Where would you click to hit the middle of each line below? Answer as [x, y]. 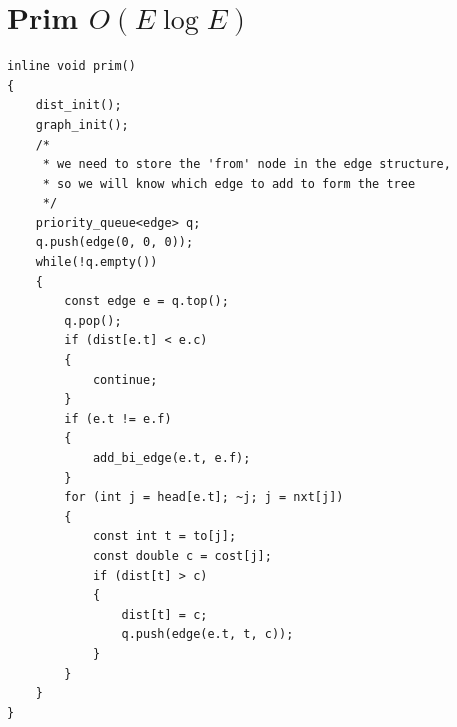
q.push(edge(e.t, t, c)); [207, 634]
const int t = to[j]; [164, 536]
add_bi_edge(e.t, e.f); [171, 458]
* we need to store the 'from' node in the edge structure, [246, 164]
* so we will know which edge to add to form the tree [229, 183]
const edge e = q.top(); [146, 301]
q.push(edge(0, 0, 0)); [114, 242]
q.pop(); [93, 320]
